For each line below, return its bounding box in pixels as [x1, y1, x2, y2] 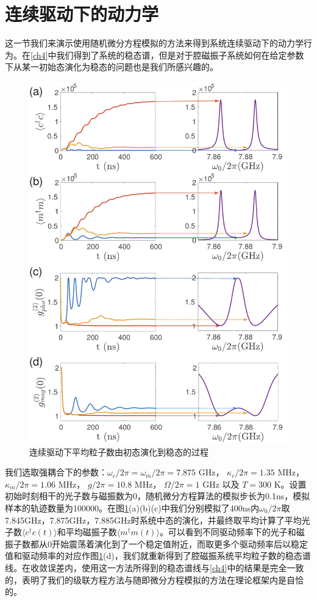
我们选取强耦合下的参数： [5, 466, 107, 478]
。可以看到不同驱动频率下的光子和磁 [159, 525, 305, 538]
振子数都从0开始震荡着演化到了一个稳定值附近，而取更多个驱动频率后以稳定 [5, 537, 308, 550]
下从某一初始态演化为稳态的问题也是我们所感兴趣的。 [5, 60, 218, 73]
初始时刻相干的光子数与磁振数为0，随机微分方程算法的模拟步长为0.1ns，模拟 [5, 489, 310, 502]
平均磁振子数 [65, 525, 117, 538]
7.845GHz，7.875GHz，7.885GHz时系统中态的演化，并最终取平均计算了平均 [5, 513, 302, 526]
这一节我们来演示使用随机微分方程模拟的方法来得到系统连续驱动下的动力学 [5, 37, 304, 49]
